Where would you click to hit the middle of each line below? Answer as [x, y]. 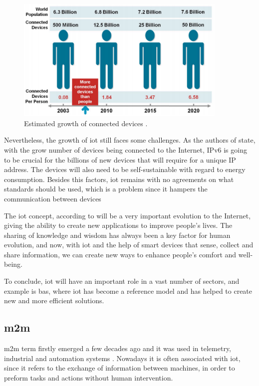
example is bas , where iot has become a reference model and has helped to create [128, 290]
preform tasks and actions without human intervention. [89, 377]
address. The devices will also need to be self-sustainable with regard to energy [125, 169]
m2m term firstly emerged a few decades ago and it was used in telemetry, [118, 348]
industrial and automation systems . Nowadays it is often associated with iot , [122, 358]
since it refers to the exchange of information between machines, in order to [120, 368]
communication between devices [53, 198]
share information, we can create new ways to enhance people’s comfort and [120, 254]
